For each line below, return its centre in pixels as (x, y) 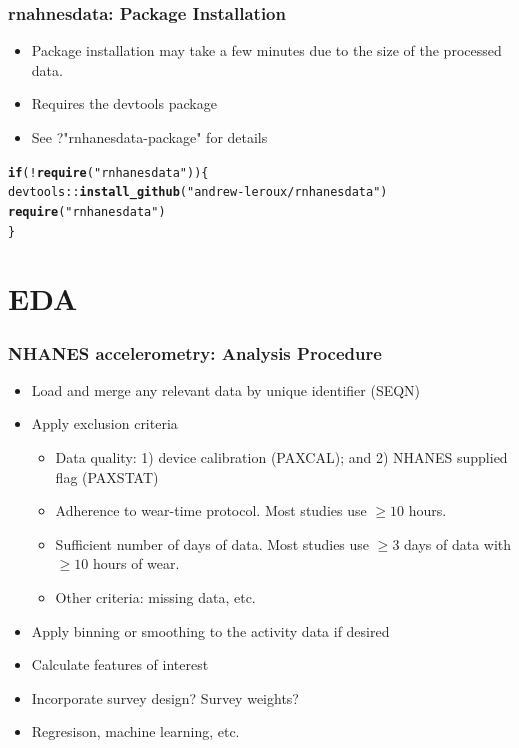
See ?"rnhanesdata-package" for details (149, 137)
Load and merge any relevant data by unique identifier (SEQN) (226, 389)
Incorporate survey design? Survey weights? (165, 697)
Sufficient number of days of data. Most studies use (212, 543)
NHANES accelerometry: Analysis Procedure (195, 352)
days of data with (458, 543)
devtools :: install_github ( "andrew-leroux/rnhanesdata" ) (198, 192)
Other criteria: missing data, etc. (155, 596)
